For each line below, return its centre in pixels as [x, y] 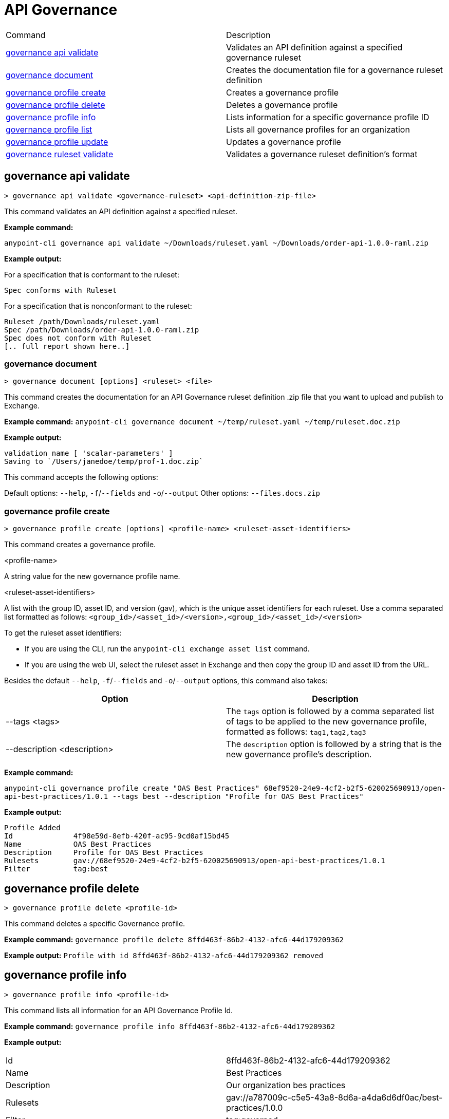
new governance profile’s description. [299, 754]
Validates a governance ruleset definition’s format [322, 154]
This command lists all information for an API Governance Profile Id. [118, 1010]
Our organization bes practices [286, 1085]
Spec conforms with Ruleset [61, 290]
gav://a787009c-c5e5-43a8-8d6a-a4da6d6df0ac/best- [334, 1097]
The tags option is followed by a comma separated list [330, 711]
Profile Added [32, 828]
